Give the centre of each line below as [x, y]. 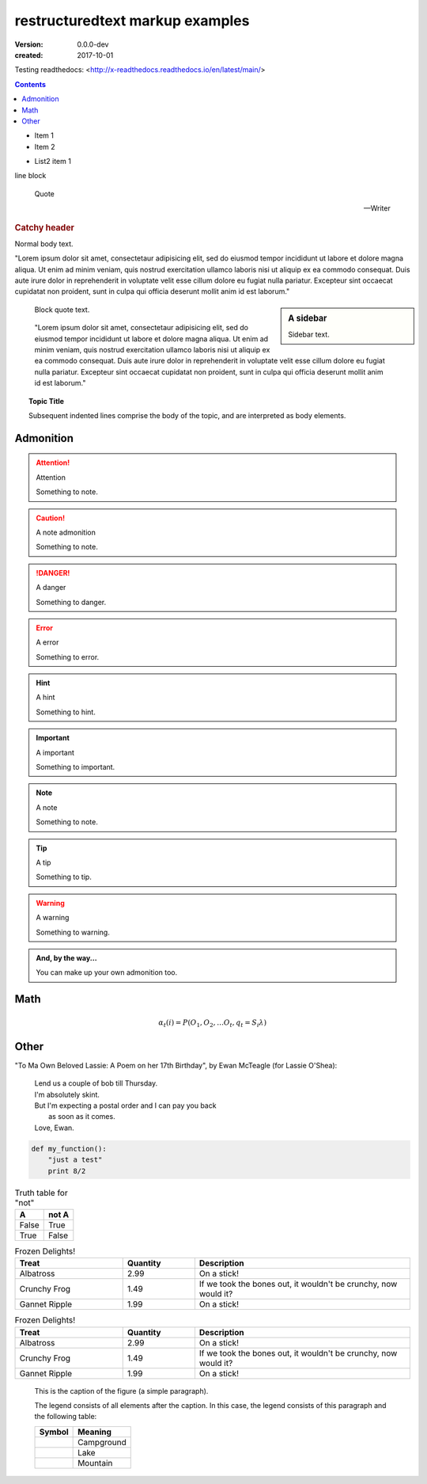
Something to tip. [64, 877]
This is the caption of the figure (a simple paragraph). [121, 1391]
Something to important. [76, 767]
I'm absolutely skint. [67, 1094]
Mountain [95, 1463]
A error [47, 642]
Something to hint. [66, 712]
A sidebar [308, 318]
